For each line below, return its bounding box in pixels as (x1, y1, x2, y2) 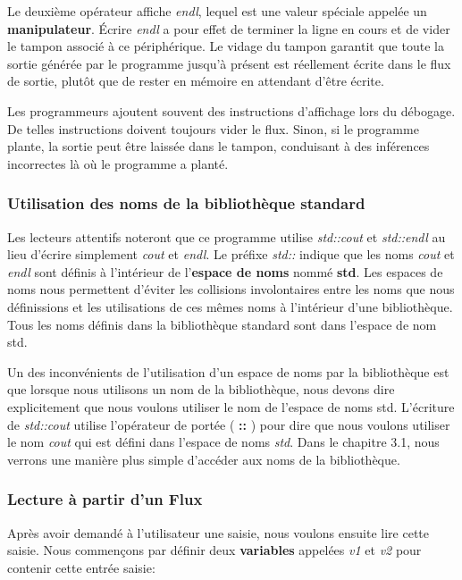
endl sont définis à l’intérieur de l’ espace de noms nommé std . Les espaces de (7, 262, 443, 281)
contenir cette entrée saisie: (7, 558, 155, 576)
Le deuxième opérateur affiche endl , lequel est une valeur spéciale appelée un (7, 2, 427, 20)
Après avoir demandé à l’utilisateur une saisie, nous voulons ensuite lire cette (7, 523, 430, 542)
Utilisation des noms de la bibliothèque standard (7, 192, 365, 214)
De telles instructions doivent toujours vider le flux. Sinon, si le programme (7, 119, 419, 138)
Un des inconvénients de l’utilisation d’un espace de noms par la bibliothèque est (7, 362, 449, 381)
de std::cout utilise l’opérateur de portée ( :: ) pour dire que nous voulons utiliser (7, 415, 450, 433)
